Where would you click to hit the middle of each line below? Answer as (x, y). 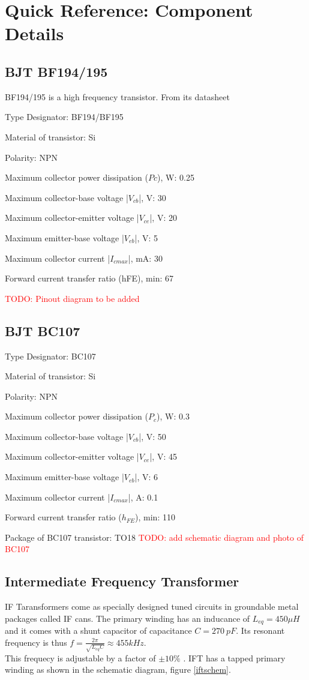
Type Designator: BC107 (50, 356)
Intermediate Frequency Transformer (122, 581)
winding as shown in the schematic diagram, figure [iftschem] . (118, 669)
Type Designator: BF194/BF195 (64, 117)
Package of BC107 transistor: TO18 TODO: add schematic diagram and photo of (154, 537)
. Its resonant (260, 630)
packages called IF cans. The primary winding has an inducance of (127, 618)
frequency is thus (36, 642)
